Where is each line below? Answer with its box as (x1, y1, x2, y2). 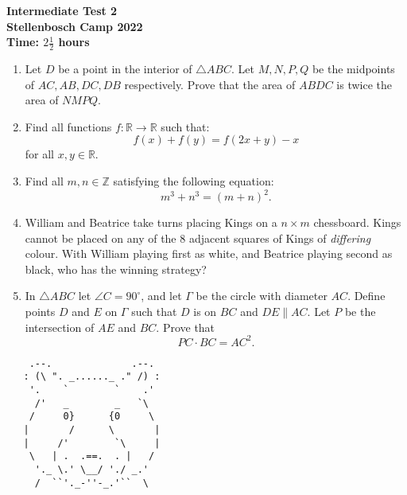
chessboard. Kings (313, 214, 401, 231)
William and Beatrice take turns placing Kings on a (25, 214, 277, 231)
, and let (141, 287, 182, 304)
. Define (347, 287, 386, 304)
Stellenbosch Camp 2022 (6, 18, 143, 34)
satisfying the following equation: (113, 172, 274, 189)
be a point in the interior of (58, 60, 192, 77)
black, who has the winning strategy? (25, 260, 207, 277)
